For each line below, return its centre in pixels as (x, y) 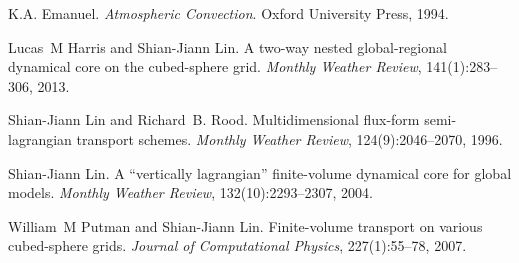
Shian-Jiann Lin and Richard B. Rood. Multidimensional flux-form (214, 119)
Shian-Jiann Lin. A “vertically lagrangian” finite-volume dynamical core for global (260, 172)
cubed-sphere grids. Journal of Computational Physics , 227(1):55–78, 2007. (237, 245)
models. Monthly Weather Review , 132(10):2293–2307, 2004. (190, 192)
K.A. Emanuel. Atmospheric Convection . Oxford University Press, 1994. (228, 13)
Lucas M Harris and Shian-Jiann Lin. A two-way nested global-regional (227, 46)
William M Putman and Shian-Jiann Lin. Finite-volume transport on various (245, 225)
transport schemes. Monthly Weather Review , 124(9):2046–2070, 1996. (289, 138)
